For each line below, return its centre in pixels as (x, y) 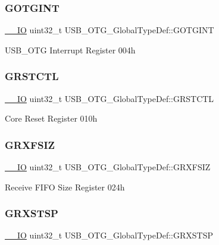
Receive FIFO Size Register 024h (65, 187)
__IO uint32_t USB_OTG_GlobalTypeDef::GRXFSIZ (108, 167)
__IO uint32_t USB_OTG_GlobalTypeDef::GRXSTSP (109, 235)
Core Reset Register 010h (51, 118)
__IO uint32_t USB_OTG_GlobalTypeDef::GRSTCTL (109, 98)
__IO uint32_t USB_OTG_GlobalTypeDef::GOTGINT (109, 30)
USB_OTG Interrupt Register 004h (70, 50)
